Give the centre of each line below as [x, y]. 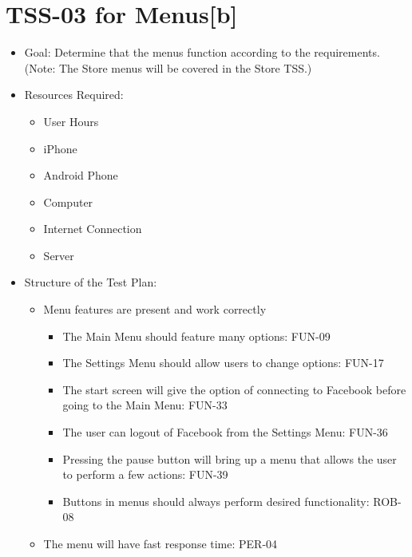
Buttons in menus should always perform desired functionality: [216, 501]
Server [59, 255]
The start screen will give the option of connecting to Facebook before [234, 389]
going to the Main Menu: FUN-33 [145, 405]
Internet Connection [93, 229]
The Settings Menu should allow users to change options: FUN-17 [223, 363]
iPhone [60, 148]
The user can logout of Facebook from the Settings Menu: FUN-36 [225, 432]
